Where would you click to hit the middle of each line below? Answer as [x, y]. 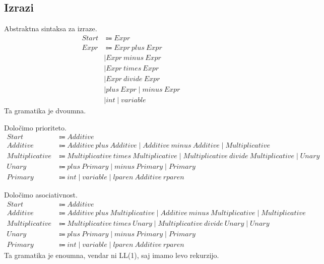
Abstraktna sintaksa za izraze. [51, 28]
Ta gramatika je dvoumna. [45, 111]
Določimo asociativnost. [41, 195]
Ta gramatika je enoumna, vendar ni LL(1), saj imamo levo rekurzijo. [112, 255]
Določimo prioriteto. [35, 127]
